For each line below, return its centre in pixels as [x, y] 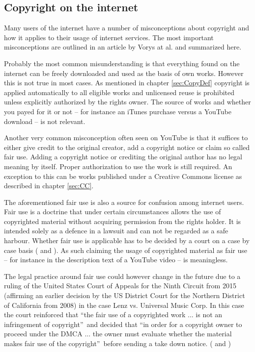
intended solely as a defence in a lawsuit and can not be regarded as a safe [116, 231]
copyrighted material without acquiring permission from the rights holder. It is [123, 221]
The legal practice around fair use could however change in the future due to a [122, 276]
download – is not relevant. [45, 121]
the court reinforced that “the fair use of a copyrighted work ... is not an [113, 314]
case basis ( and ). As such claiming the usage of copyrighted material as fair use [126, 250]
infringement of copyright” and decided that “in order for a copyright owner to [123, 324]
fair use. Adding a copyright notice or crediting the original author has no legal [123, 157]
